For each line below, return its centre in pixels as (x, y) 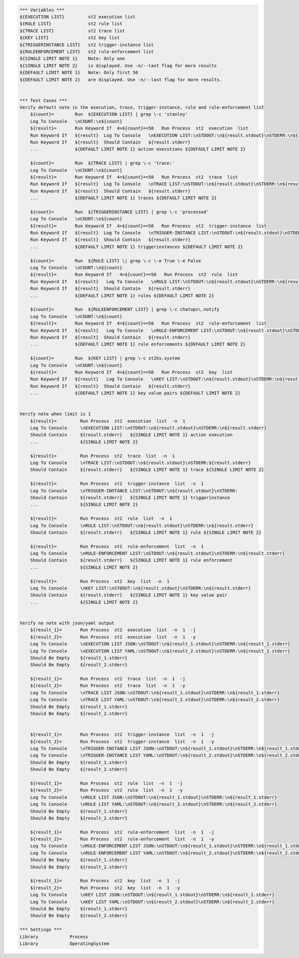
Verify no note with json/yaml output (67, 623)
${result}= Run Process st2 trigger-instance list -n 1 (117, 484)
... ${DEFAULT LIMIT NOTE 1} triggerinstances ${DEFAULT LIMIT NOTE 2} (137, 247)
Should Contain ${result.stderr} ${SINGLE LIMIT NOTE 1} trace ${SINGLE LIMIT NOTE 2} (147, 470)
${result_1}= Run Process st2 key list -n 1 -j (105, 881)
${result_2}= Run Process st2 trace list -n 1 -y (108, 686)
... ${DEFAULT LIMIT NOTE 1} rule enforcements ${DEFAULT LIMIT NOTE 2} (138, 344)
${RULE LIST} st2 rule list (71, 24)
